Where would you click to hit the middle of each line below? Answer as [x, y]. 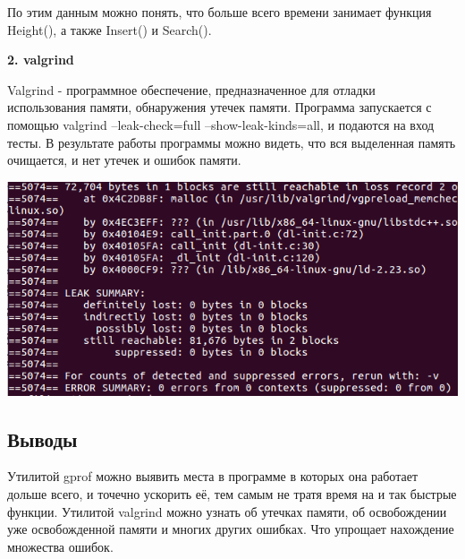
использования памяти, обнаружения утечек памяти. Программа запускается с [220, 107]
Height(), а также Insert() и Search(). [110, 29]
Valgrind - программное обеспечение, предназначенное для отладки [191, 89]
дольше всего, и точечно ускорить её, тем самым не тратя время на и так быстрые [232, 493]
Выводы [42, 439]
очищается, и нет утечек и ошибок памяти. [124, 160]
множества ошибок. [60, 546]
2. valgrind [41, 60]
